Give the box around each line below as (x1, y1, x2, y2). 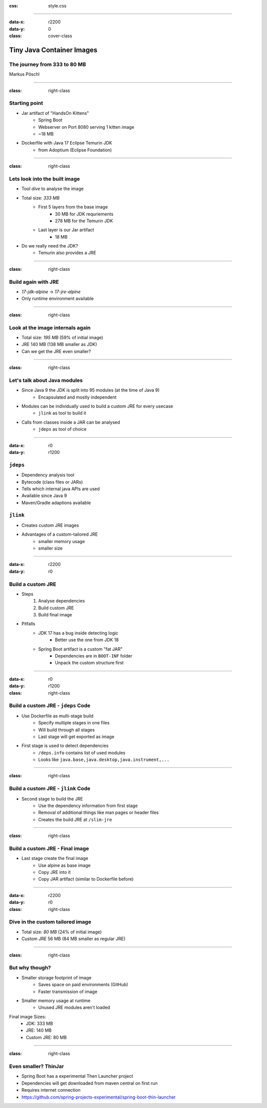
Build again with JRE (9, 278, 59, 285)
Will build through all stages (38, 727, 95, 733)
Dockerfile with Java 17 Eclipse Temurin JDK (21, 140, 112, 146)
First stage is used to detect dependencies (21, 743, 109, 749)
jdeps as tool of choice (38, 426, 87, 432)
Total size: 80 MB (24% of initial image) (21, 929, 102, 935)
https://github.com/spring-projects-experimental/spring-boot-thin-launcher (21, 1094, 176, 1100)
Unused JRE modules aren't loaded (38, 1005, 110, 1010)
